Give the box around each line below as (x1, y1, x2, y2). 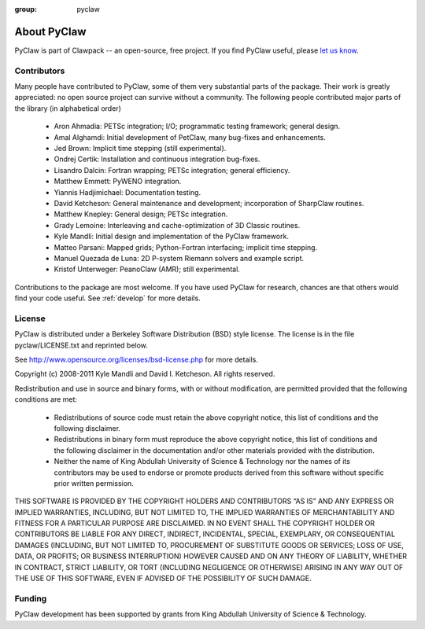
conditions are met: (14, 395, 78, 404)
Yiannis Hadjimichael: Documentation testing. (54, 187, 201, 197)
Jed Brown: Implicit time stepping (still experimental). (54, 144, 227, 153)
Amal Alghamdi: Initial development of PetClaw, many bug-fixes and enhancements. (54, 132, 326, 142)
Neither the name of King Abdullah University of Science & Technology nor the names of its (54, 457, 350, 466)
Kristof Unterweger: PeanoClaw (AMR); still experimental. (54, 264, 240, 274)
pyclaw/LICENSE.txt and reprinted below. (14, 340, 149, 350)
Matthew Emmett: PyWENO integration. (54, 177, 182, 186)
